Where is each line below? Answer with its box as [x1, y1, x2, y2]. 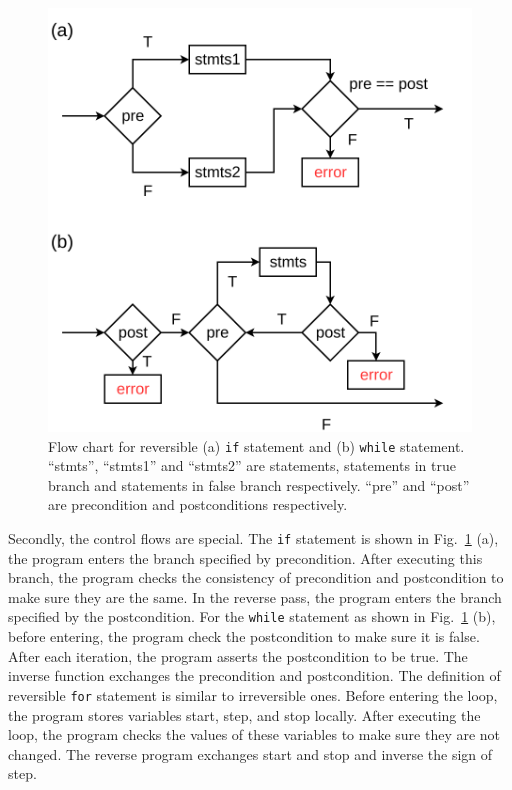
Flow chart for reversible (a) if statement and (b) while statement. [48, 435, 465, 456]
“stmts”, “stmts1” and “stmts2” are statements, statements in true [48, 455, 456, 476]
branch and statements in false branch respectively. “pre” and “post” [48, 474, 470, 495]
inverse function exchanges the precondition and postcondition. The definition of [8, 665, 501, 686]
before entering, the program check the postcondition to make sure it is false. [8, 626, 480, 647]
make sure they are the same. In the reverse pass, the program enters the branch [8, 586, 502, 607]
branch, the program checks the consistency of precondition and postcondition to [8, 567, 504, 588]
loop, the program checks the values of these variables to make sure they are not [8, 724, 501, 745]
